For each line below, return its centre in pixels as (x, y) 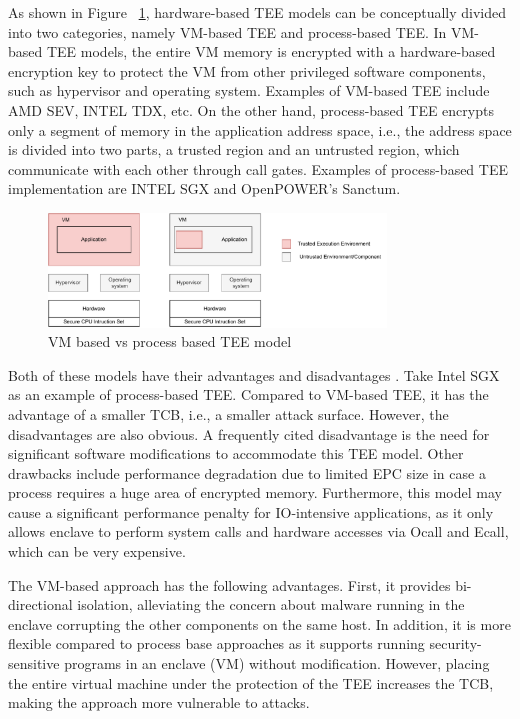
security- (455, 643)
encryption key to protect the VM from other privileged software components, (247, 70)
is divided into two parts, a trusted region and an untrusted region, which (234, 149)
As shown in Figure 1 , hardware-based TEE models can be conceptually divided (257, 12)
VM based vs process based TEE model (170, 341)
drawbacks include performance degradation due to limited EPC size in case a (247, 472)
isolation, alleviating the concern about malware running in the (271, 604)
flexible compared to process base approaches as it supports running (216, 643)
